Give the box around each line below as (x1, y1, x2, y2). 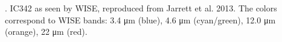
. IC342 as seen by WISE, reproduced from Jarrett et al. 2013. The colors (5, 2, 277, 14)
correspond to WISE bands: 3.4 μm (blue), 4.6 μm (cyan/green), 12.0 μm (5, 13, 276, 26)
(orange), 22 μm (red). (5, 25, 88, 38)
